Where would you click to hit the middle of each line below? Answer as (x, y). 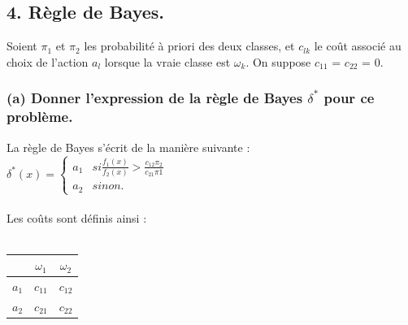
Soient (22, 46)
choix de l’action (48, 61)
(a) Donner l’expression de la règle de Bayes (155, 98)
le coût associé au (358, 46)
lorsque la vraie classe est (167, 61)
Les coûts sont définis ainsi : (77, 218)
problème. (40, 117)
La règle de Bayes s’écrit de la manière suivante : (128, 147)
